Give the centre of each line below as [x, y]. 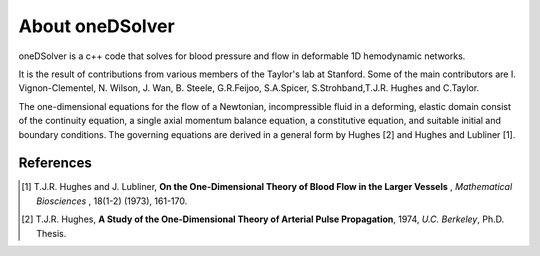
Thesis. [51, 233]
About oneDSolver [96, 26]
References [55, 163]
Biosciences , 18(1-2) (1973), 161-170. [112, 201]
